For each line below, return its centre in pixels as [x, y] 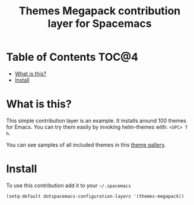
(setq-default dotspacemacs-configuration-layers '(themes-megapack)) [95, 196]
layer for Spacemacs [100, 24]
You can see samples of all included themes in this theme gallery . [86, 145]
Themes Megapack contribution [100, 11]
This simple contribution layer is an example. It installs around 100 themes [96, 120]
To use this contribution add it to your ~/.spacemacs [69, 185]
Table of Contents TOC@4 [72, 57]
